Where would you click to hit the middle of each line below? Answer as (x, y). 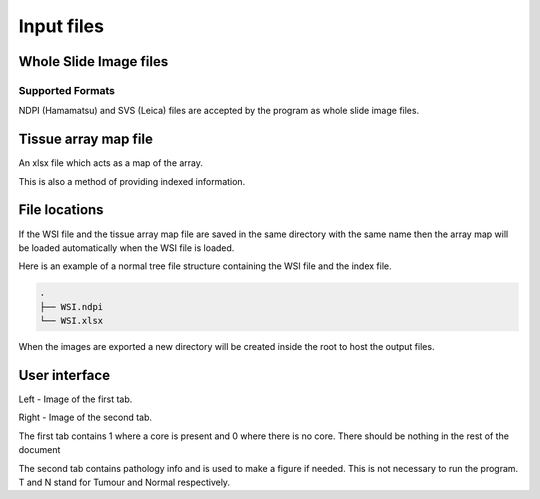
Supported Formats (66, 90)
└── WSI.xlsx (71, 321)
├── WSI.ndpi (71, 306)
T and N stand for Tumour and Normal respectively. (124, 482)
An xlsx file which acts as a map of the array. (111, 163)
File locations (61, 210)
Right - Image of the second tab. (85, 417)
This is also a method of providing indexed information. (132, 181)
